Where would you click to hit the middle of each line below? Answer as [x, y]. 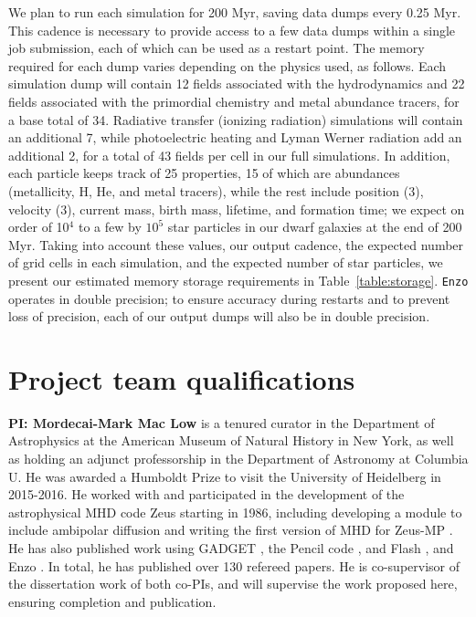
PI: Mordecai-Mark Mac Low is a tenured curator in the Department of [222, 422]
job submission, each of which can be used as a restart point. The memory [217, 48]
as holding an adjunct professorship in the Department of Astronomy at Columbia [238, 459]
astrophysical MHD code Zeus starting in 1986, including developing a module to [235, 512]
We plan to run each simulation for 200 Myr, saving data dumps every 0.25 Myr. [235, 12]
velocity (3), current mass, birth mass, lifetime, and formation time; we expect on [237, 209]
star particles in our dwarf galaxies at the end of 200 [315, 227]
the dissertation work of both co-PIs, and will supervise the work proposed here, [233, 584]
